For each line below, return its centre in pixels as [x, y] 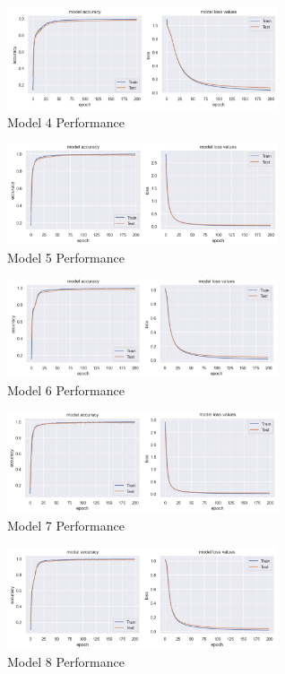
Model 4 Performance [66, 121]
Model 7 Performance [66, 525]
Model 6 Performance [66, 389]
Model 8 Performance [66, 661]
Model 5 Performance [66, 257]
